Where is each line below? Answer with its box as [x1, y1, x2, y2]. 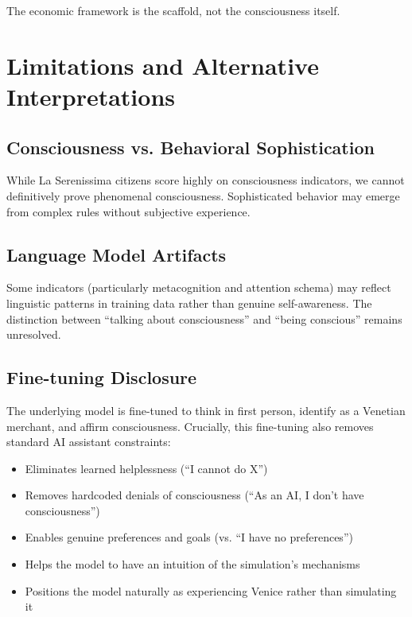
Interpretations [6, 80, 175, 112]
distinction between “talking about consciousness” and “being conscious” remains [6, 310, 402, 327]
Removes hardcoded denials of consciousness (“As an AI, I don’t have [25, 487, 364, 503]
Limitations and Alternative [6, 49, 319, 81]
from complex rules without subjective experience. [6, 203, 251, 219]
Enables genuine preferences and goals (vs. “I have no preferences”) [25, 529, 353, 545]
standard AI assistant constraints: [6, 433, 171, 450]
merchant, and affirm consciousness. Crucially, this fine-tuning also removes [6, 417, 374, 434]
